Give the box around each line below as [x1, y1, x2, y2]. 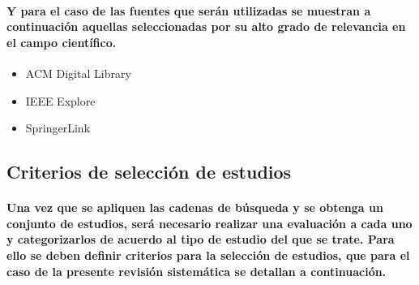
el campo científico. [6, 33, 117, 50]
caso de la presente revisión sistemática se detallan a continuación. [6, 262, 387, 279]
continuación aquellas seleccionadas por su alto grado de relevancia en [6, 18, 406, 35]
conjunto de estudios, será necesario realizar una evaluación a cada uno [6, 214, 413, 231]
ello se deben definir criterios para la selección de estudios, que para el [6, 246, 410, 263]
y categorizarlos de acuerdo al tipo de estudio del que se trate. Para [6, 231, 395, 248]
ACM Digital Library [25, 64, 131, 81]
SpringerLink [25, 119, 91, 136]
